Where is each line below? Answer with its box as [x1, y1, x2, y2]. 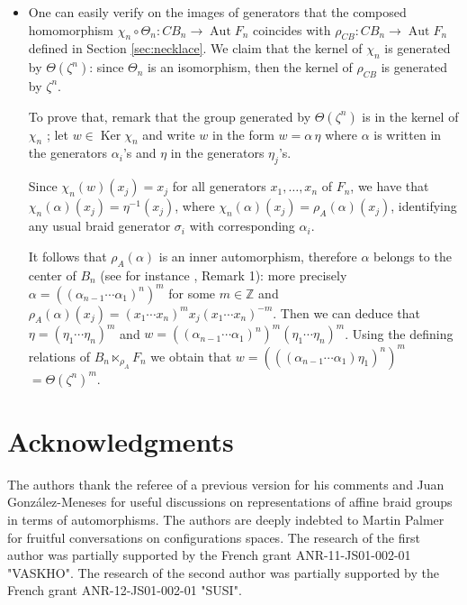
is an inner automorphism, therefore [158, 246, 357, 265]
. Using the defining [345, 324, 454, 343]
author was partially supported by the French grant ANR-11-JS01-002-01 [7, 545, 411, 564]
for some [168, 283, 216, 302]
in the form [212, 124, 274, 143]
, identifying [391, 197, 457, 215]
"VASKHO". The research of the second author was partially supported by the [7, 563, 439, 582]
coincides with [253, 20, 331, 39]
